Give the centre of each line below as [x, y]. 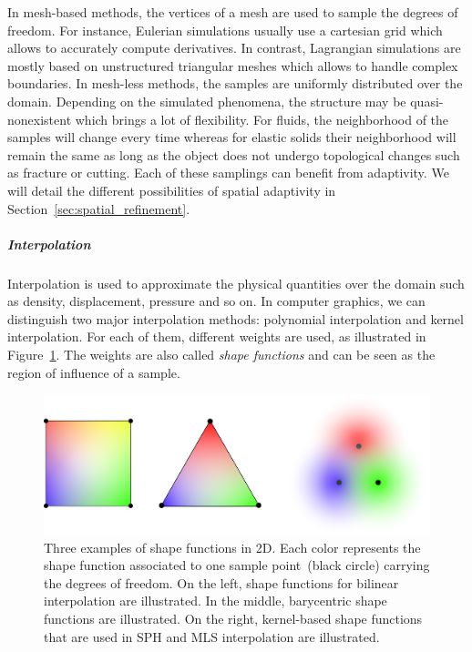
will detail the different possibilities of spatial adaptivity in [172, 190]
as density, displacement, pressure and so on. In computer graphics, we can [216, 301]
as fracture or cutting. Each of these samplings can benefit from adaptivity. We [228, 173]
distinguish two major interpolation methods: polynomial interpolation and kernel [236, 318]
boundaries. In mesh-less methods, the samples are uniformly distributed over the [235, 83]
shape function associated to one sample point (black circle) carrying [237, 565]
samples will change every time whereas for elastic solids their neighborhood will [232, 137]
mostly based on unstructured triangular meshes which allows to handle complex [233, 65]
